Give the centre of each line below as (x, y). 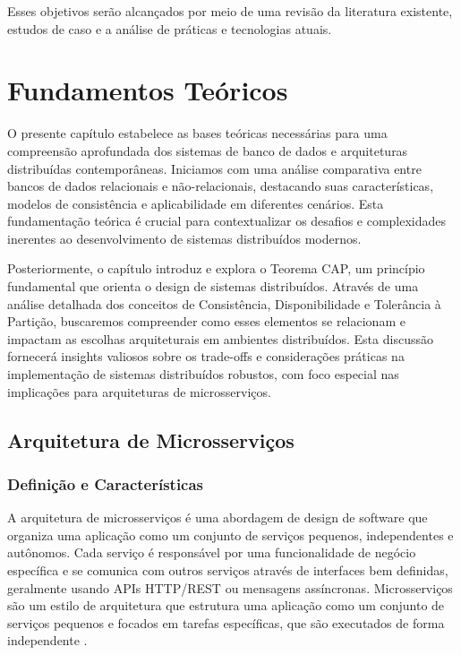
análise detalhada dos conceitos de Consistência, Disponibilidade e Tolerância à (224, 303)
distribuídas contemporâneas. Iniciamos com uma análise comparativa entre (214, 168)
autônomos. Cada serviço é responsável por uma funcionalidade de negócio (212, 552)
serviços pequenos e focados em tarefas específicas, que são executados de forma (226, 622)
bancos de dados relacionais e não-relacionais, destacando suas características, (221, 186)
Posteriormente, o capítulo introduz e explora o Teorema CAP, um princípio (216, 268)
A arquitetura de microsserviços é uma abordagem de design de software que (218, 517)
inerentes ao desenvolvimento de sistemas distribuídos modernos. (184, 238)
